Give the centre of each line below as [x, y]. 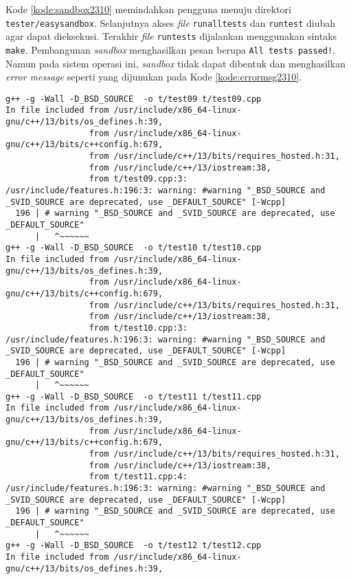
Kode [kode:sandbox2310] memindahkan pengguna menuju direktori [148, 9]
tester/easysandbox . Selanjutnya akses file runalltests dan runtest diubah [171, 22]
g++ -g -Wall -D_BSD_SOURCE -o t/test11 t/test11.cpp [134, 396]
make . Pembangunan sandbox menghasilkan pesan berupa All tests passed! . [171, 49]
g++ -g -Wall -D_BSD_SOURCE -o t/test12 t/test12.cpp [134, 546]
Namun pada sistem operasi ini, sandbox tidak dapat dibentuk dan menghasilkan [175, 63]
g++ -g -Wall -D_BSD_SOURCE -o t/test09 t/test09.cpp [134, 99]
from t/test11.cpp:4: [138, 477]
